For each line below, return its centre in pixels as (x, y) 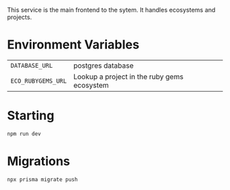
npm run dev (24, 134)
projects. (20, 17)
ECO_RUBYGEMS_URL (39, 81)
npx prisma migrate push (42, 179)
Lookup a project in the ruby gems (128, 77)
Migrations (39, 161)
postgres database (103, 66)
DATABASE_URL (32, 65)
